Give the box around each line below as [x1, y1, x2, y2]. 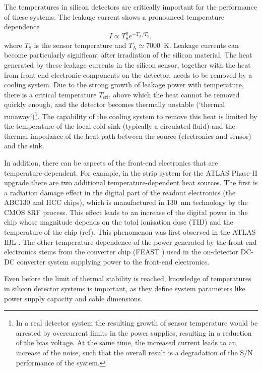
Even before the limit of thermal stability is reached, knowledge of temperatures [4, 273, 251, 284]
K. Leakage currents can [163, 39, 239, 50]
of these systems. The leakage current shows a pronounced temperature [4, 11, 224, 22]
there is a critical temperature [4, 89, 97, 99]
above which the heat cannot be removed [113, 89, 240, 99]
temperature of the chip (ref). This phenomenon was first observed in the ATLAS [4, 227, 256, 237]
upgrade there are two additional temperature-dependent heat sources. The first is [4, 177, 258, 188]
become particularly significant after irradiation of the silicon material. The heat [4, 49, 252, 60]
